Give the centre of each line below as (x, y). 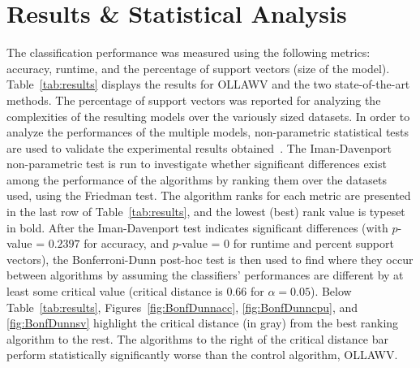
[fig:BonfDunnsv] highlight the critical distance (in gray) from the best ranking (203, 323)
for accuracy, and (126, 243)
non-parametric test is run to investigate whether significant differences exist (197, 164)
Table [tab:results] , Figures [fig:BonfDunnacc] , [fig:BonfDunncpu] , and (182, 307)
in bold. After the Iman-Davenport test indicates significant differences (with (197, 227)
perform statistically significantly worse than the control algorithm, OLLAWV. (202, 355)
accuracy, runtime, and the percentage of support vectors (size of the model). (198, 68)
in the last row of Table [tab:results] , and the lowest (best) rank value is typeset (206, 212)
